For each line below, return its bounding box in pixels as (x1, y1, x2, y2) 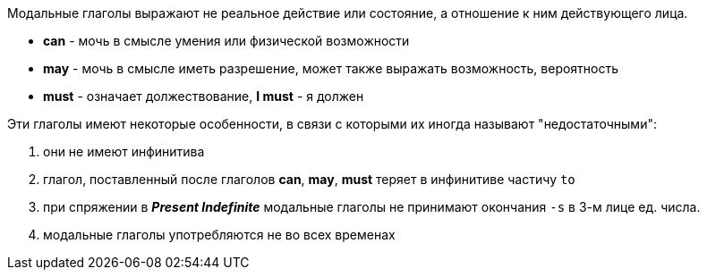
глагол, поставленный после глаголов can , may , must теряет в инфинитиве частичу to (43, 172, 575, 187)
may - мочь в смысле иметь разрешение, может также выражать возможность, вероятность (43, 61, 619, 76)
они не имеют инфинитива (43, 144, 205, 159)
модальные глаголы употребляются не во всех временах (43, 227, 396, 242)
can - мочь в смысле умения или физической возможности (43, 33, 410, 48)
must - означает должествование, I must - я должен (43, 88, 364, 104)
